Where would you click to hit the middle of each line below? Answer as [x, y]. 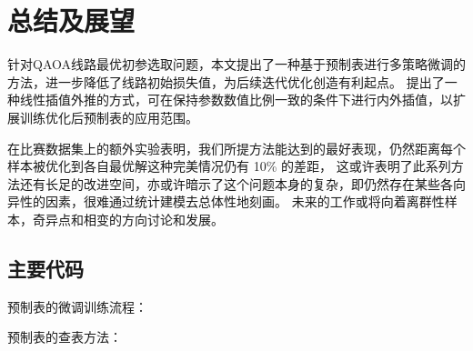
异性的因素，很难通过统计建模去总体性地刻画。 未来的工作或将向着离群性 [226, 201]
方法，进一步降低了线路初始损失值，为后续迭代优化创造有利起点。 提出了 [226, 81]
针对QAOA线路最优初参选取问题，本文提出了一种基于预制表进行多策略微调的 [236, 64]
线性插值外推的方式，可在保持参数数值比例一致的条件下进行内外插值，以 [236, 100]
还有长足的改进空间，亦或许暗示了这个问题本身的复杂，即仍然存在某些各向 [242, 183]
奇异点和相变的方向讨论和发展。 [128, 219]
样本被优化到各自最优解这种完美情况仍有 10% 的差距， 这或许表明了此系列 [229, 166]
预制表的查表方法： [65, 337]
